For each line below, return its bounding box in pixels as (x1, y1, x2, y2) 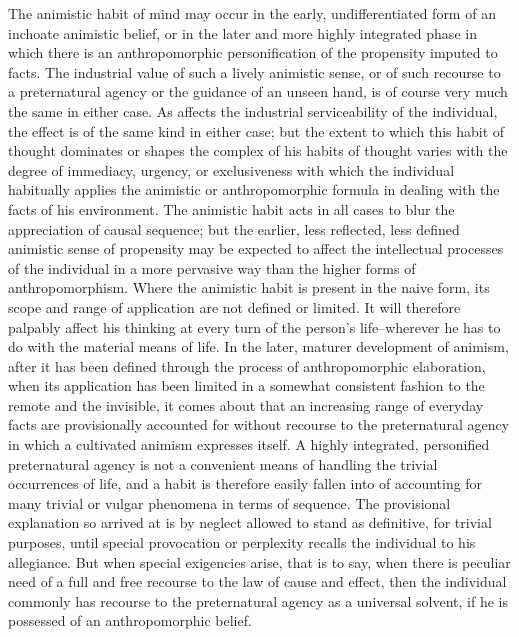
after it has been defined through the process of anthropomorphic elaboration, (8, 355, 486, 376)
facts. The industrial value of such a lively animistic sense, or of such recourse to (8, 61, 501, 82)
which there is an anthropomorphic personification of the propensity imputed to (8, 42, 498, 63)
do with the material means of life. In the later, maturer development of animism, (8, 336, 509, 357)
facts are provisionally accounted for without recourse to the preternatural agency (8, 414, 510, 435)
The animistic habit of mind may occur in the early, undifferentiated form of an (8, 3, 496, 23)
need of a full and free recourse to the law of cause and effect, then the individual (8, 571, 507, 592)
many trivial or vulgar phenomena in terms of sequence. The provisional (8, 492, 451, 513)
